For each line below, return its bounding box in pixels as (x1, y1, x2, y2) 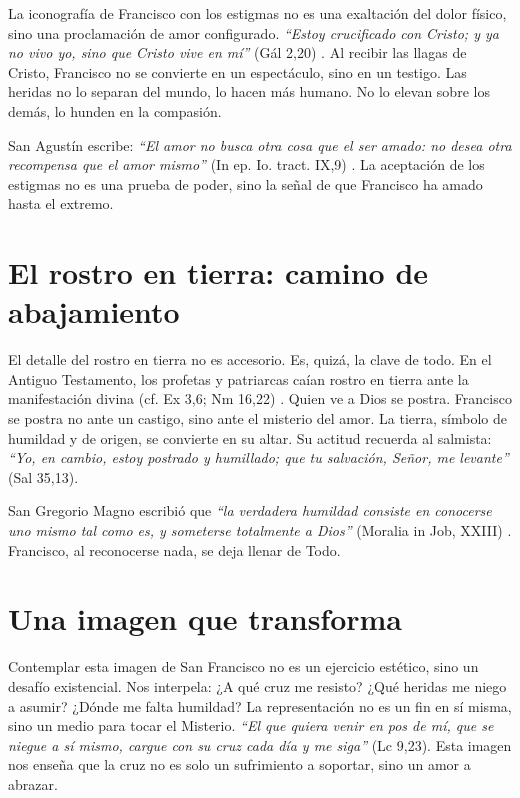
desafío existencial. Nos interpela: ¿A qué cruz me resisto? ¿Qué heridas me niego (8, 675, 507, 696)
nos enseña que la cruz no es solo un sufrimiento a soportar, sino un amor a (8, 754, 471, 775)
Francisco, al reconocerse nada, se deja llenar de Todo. (8, 539, 341, 560)
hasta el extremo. (8, 193, 114, 214)
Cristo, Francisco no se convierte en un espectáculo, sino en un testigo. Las (8, 61, 467, 82)
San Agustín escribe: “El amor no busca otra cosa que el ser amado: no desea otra (8, 134, 512, 155)
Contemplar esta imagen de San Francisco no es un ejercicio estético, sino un (8, 656, 479, 677)
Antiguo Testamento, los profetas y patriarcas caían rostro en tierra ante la (8, 368, 469, 389)
